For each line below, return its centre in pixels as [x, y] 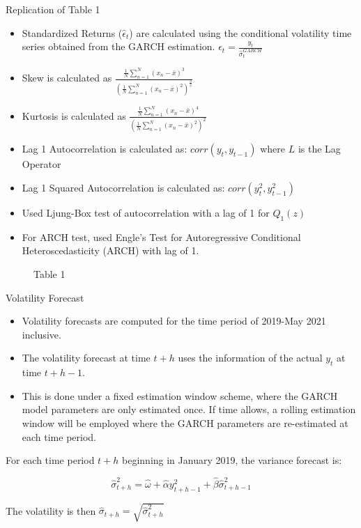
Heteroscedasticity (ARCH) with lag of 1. [110, 250]
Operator [41, 164]
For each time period [50, 460]
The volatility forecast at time [86, 358]
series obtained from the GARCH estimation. [118, 46]
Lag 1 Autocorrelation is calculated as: [105, 149]
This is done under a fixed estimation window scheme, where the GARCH [180, 395]
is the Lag [319, 149]
